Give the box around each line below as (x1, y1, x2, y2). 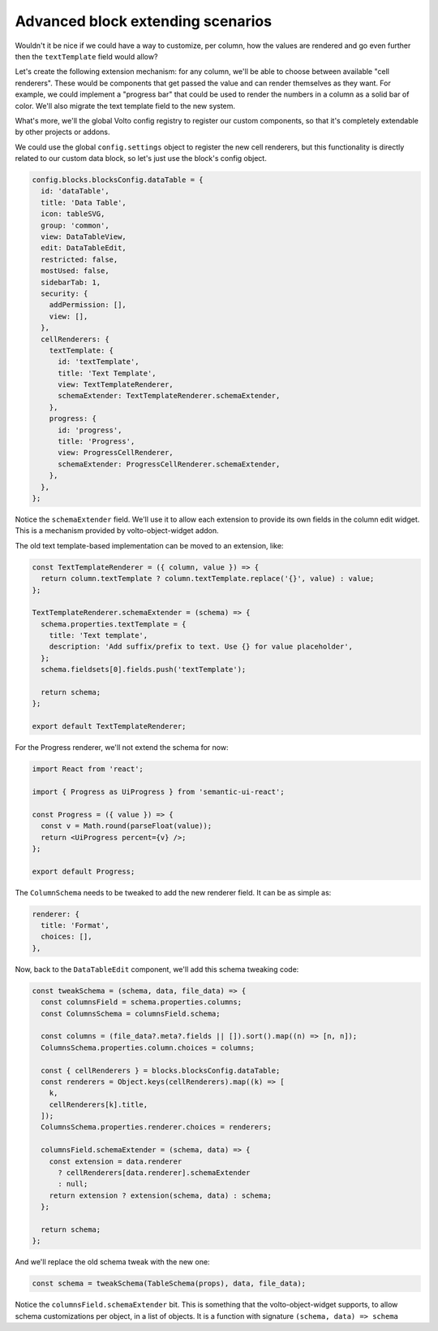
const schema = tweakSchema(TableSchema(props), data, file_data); (32, 1279, 307, 1288)
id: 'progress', (58, 425, 122, 435)
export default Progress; (32, 866, 135, 876)
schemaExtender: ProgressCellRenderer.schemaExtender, (58, 459, 281, 469)
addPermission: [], (49, 301, 127, 310)
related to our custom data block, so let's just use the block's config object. (15, 154, 267, 163)
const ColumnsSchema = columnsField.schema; (41, 1008, 221, 1018)
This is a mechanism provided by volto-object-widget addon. (15, 526, 219, 535)
